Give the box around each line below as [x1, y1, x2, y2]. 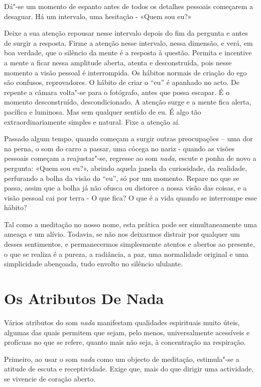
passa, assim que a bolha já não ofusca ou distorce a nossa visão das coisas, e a [4, 182, 247, 193]
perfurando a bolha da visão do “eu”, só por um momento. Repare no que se [4, 172, 239, 183]
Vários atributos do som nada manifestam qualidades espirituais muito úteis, [4, 317, 240, 327]
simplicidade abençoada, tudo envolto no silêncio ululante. [4, 258, 183, 269]
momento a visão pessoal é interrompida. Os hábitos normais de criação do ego [4, 67, 247, 77]
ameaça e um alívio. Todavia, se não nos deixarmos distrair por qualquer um [4, 229, 240, 239]
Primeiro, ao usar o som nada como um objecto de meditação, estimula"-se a [4, 353, 239, 364]
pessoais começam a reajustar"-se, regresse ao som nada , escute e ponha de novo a [4, 153, 256, 163]
